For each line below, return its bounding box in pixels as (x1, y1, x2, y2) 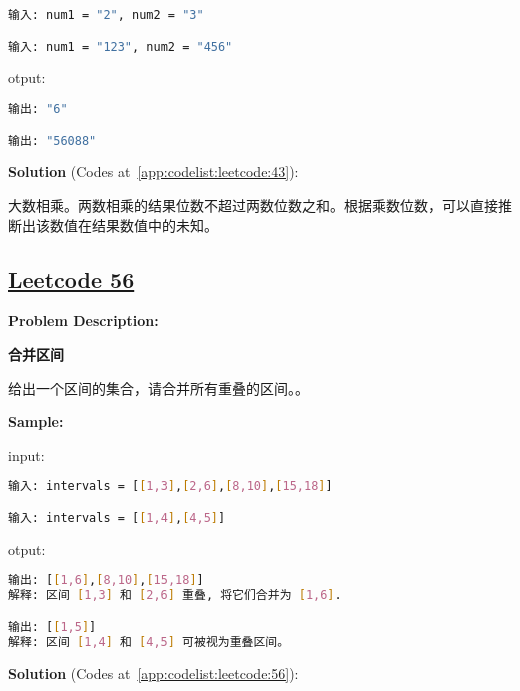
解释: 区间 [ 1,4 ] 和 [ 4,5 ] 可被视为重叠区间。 (8, 634, 290, 649)
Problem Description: (8, 310, 159, 331)
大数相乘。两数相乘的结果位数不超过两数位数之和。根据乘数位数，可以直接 (8, 195, 498, 215)
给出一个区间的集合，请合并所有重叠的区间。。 (8, 377, 309, 398)
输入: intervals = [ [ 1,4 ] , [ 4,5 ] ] (8, 510, 226, 525)
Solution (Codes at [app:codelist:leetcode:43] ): (8, 161, 299, 182)
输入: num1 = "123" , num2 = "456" (8, 39, 233, 54)
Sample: (8, 411, 64, 432)
